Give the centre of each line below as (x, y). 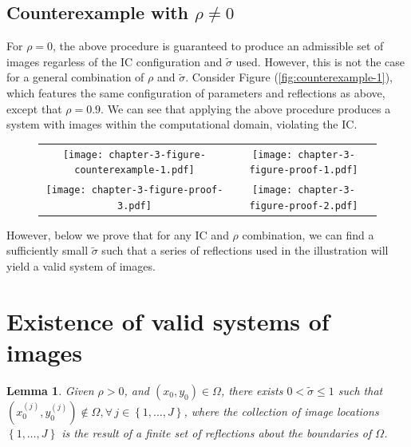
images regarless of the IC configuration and (115, 61)
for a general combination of (75, 77)
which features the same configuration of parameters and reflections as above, (196, 92)
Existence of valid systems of (168, 320)
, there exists (252, 390)
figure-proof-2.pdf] (304, 206)
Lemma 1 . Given (50, 390)
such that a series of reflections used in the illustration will (245, 250)
